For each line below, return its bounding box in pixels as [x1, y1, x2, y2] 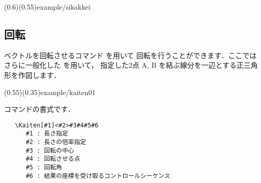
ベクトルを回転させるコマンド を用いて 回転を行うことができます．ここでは [4, 50, 257, 60]
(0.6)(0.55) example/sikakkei [4, 2, 91, 12]
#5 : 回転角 [25, 164, 62, 171]
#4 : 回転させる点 [25, 155, 81, 163]
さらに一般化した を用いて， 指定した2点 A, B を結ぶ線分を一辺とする [4, 60, 237, 70]
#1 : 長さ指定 [25, 130, 68, 138]
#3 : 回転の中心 [25, 147, 74, 154]
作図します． [18, 69, 61, 80]
